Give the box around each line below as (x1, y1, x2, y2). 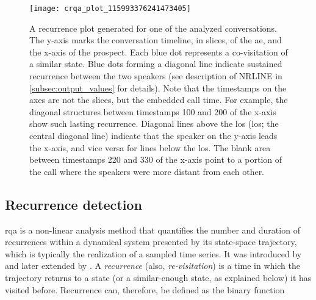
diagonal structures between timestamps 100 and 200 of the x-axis (29, 105, 276, 118)
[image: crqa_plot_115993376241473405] (29, 4, 191, 13)
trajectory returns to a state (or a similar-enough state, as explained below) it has (5, 271, 312, 284)
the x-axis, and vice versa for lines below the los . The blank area (29, 141, 271, 154)
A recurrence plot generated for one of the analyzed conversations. (29, 21, 277, 34)
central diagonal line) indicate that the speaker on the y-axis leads (29, 129, 278, 141)
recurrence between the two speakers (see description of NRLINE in (29, 70, 282, 82)
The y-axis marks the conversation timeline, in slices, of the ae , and (29, 34, 282, 46)
